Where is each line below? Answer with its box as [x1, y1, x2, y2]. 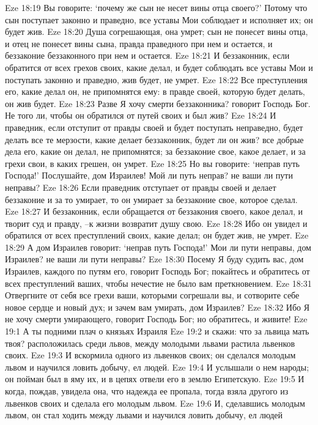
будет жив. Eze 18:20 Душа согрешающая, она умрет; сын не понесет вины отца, [5, 25, 308, 38]
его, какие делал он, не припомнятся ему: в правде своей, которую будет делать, [5, 85, 305, 98]
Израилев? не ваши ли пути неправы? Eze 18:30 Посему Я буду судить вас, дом [5, 253, 304, 265]
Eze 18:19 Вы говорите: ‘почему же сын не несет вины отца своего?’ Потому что [5, 1, 308, 13]
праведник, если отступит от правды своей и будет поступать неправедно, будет [5, 120, 303, 133]
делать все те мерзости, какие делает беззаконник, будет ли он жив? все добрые [5, 133, 304, 146]
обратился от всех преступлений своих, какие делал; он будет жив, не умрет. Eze [5, 229, 309, 242]
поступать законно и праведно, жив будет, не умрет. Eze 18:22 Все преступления [5, 73, 308, 86]
